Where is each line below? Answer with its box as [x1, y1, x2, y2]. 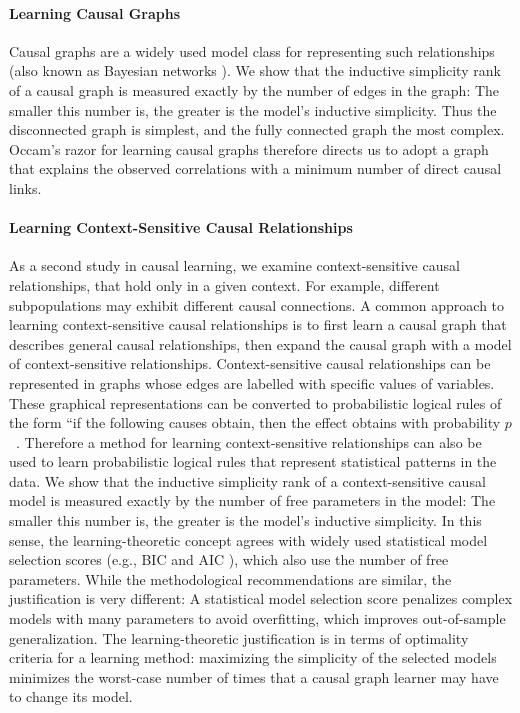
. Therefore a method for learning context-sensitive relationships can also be [16, 431, 482, 452]
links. [9, 177, 42, 198]
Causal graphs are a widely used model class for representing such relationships [9, 40, 495, 61]
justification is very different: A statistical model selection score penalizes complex [9, 588, 513, 609]
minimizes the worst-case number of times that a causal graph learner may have [9, 666, 499, 687]
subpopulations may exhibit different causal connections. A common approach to [9, 294, 505, 315]
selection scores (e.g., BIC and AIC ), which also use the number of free [9, 549, 449, 570]
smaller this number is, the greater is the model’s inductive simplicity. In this [9, 510, 482, 531]
